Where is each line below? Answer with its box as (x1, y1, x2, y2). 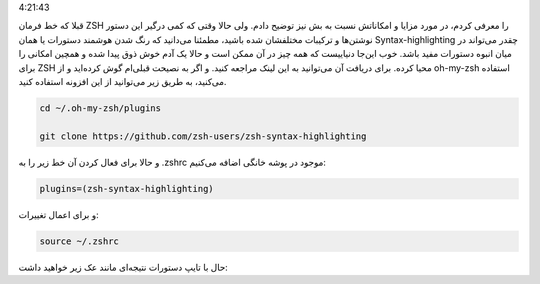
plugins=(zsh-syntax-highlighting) (39, 183, 214, 194)
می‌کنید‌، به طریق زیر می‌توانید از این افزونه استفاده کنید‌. (18, 75, 227, 87)
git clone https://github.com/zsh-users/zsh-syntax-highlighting (39, 130, 367, 142)
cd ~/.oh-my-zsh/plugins (39, 102, 162, 114)
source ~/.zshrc (39, 235, 120, 247)
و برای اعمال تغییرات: (18, 208, 99, 220)
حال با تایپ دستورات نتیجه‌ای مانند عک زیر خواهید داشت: (18, 261, 229, 273)
